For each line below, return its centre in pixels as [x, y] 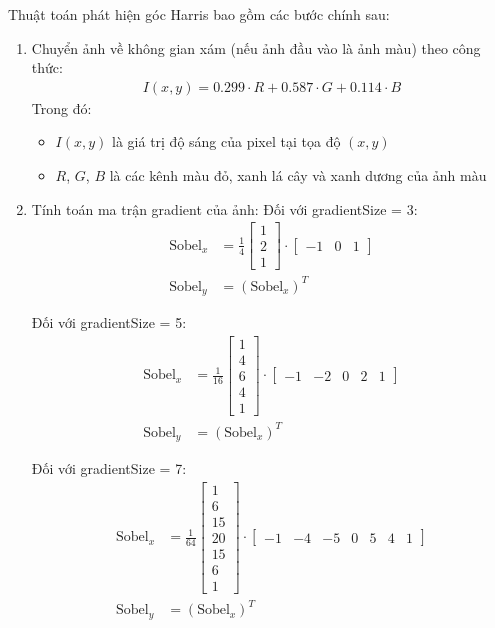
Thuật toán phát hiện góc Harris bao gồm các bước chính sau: [199, 14]
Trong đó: [61, 107]
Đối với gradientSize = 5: [109, 322]
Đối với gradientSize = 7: [109, 468]
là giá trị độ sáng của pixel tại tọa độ [226, 141]
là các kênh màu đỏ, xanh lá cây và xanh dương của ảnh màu [298, 175]
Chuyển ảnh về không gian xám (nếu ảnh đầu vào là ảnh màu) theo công [256, 47]
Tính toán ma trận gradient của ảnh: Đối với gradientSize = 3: [224, 208]
